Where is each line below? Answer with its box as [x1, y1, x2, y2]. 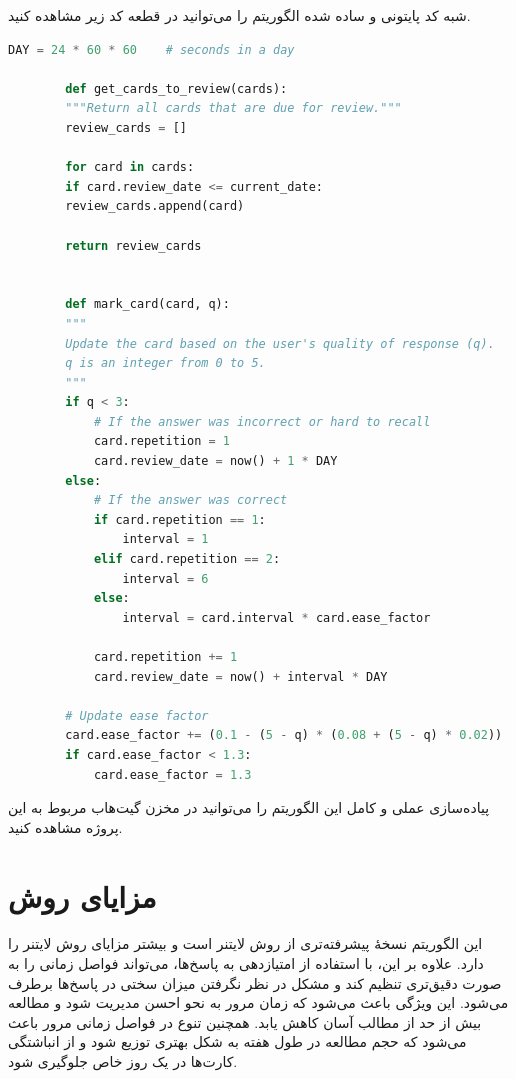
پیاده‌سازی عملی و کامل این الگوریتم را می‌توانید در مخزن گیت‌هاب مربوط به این [8, 797, 490, 818]
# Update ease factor [65, 708, 209, 723]
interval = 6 [122, 571, 209, 586]
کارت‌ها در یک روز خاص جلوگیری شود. [8, 1051, 238, 1072]
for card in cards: [65, 160, 195, 175]
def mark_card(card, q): [65, 297, 230, 312]
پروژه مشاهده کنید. [8, 816, 123, 837]
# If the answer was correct [93, 493, 288, 508]
